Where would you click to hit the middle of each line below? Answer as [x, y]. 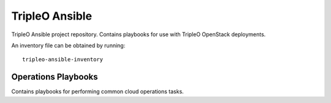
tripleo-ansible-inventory [63, 59]
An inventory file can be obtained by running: [68, 45]
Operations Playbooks [55, 77]
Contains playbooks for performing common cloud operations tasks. [97, 91]
